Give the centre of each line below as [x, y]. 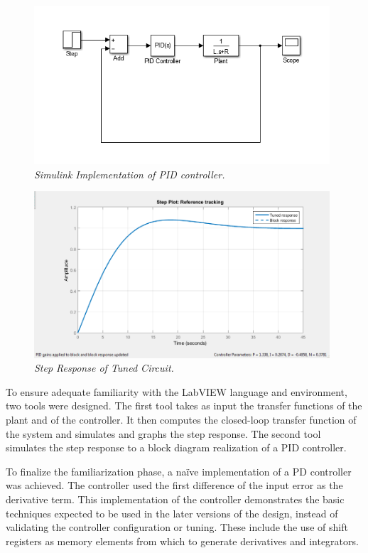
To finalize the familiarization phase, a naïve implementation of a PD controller [179, 471]
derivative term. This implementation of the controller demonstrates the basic [175, 499]
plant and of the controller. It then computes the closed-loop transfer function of [181, 419]
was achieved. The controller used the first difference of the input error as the [174, 485]
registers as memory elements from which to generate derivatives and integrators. [182, 541]
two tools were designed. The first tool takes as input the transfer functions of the [184, 406]
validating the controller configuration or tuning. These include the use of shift [177, 527]
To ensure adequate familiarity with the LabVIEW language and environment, [177, 391]
